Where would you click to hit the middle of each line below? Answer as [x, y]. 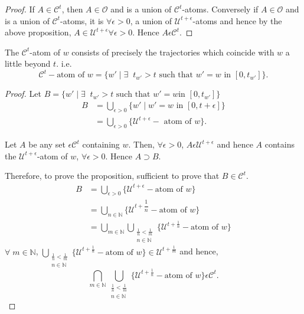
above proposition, [38, 32]
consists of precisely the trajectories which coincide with [173, 52]
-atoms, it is [82, 20]
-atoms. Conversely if [220, 9]
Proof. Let [23, 94]
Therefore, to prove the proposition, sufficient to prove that [112, 176]
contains [280, 144]
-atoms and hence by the [237, 20]
